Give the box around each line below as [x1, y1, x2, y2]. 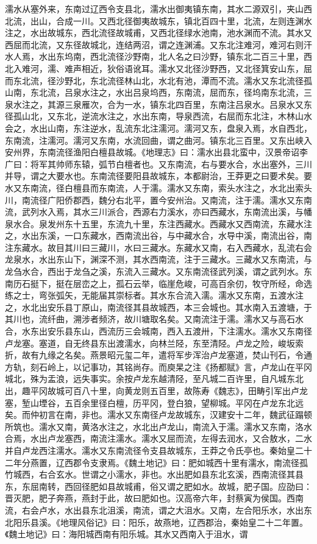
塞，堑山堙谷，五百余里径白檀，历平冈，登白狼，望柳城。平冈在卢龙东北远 [5, 396, 304, 409]
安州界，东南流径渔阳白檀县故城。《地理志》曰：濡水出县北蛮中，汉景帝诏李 [5, 146, 308, 158]
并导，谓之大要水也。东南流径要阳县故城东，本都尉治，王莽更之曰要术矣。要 [5, 169, 312, 182]
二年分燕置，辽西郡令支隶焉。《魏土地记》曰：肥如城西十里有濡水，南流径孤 [5, 456, 308, 468]
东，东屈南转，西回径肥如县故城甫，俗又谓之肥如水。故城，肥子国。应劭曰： [5, 479, 312, 492]
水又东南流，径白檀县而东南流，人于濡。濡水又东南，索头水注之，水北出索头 [5, 181, 312, 194]
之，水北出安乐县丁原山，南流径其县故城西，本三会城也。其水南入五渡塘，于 [5, 300, 312, 313]
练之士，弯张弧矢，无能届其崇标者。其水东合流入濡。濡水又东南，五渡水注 [5, 289, 304, 302]
